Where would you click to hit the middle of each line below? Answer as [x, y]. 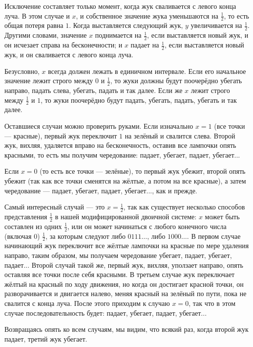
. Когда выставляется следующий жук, [126, 25]
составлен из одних [33, 226]
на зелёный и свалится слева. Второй [180, 135]
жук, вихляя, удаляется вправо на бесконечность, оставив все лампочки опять [120, 145]
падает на [145, 45]
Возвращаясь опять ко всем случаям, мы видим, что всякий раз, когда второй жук [126, 329]
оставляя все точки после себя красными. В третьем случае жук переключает [120, 274]
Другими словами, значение [46, 35]
